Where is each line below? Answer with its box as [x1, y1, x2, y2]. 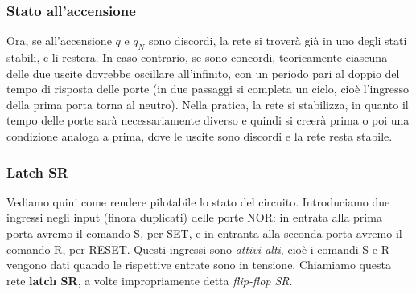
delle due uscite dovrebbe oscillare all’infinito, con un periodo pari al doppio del [6, 64, 400, 81]
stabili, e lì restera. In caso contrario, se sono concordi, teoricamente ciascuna [6, 49, 388, 66]
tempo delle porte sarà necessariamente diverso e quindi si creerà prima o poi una [6, 112, 410, 129]
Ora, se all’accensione [6, 32, 112, 49]
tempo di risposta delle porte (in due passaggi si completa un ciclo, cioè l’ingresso [6, 80, 409, 97]
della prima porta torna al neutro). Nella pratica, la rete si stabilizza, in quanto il [6, 96, 409, 112]
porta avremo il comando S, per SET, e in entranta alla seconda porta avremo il [6, 224, 402, 241]
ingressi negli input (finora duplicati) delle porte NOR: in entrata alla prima [6, 209, 382, 226]
